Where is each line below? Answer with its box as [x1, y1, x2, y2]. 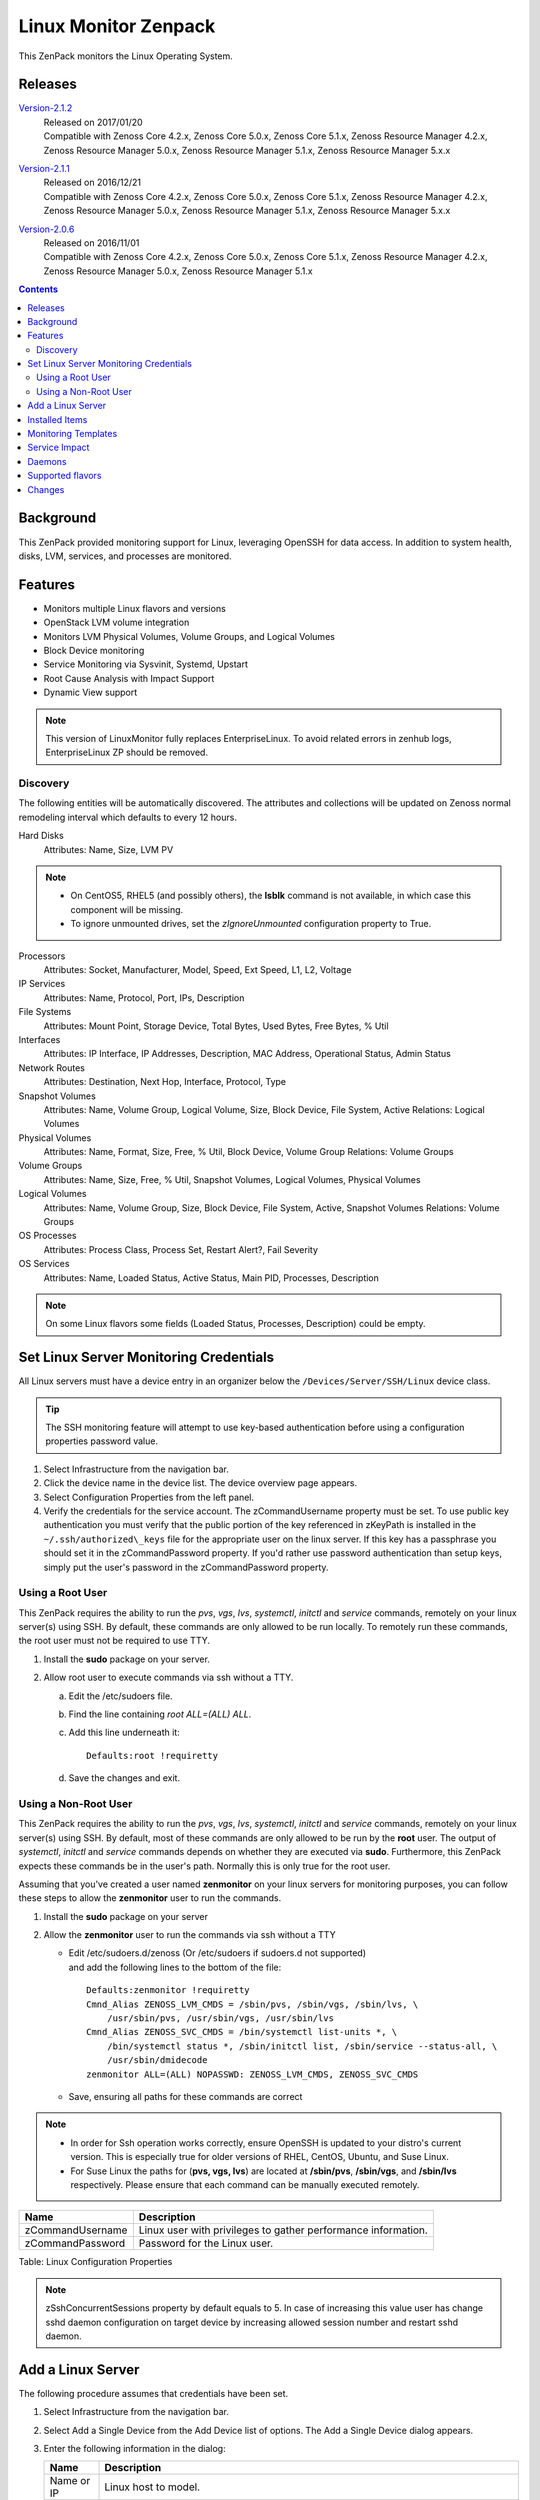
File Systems [18, 1006, 72, 1018]
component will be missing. [70, 903, 184, 915]
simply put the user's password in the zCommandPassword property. [43, 1561, 329, 1573]
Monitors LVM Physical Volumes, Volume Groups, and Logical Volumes [43, 630, 335, 642]
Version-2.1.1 [18, 163, 70, 175]
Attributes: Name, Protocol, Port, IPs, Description [43, 991, 245, 1004]
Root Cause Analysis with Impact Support [43, 672, 215, 684]
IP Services [18, 978, 66, 990]
